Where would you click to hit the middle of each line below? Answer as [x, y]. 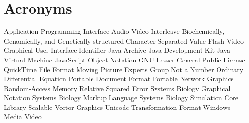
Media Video [23, 116]
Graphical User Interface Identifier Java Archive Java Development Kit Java [117, 50]
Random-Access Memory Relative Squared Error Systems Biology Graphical [117, 88]
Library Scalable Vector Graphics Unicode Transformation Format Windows [117, 107]
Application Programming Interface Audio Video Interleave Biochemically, [114, 31]
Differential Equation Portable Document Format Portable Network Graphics [119, 79]
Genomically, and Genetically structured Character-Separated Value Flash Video [124, 40]
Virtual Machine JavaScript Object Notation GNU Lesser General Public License [124, 59]
